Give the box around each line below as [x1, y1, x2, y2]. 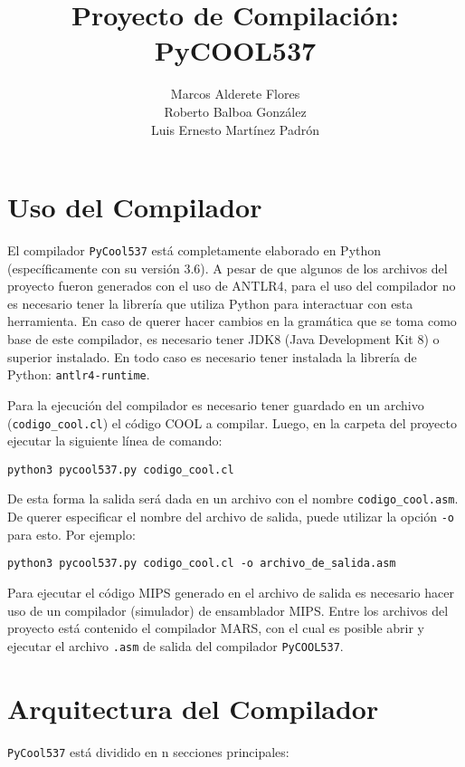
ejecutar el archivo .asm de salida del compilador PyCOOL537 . [7, 636, 344, 655]
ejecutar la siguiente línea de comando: [7, 431, 223, 450]
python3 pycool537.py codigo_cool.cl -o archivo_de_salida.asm [7, 557, 396, 570]
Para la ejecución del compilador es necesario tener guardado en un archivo [7, 395, 424, 414]
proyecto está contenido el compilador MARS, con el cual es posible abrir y [7, 618, 425, 638]
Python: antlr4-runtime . [7, 365, 150, 384]
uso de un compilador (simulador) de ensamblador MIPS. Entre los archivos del [7, 600, 449, 619]
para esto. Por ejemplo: [7, 524, 136, 543]
